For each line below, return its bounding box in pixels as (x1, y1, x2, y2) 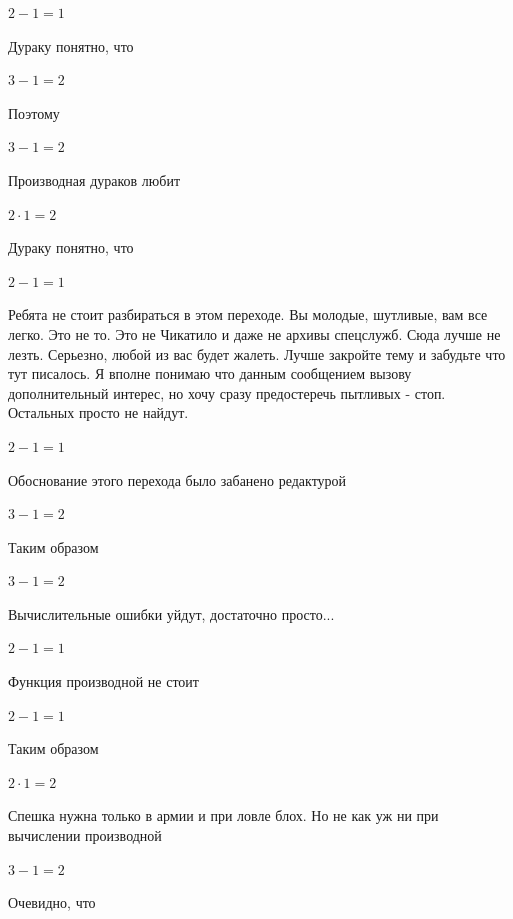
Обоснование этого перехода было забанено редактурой (8, 469, 347, 490)
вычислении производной (8, 825, 162, 846)
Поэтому (8, 102, 60, 123)
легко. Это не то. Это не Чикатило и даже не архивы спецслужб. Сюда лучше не (8, 323, 501, 344)
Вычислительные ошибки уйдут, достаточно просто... (8, 603, 335, 624)
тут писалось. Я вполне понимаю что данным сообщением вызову (8, 363, 412, 384)
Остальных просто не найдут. (8, 402, 189, 423)
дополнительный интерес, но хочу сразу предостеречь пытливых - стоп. (8, 382, 446, 403)
